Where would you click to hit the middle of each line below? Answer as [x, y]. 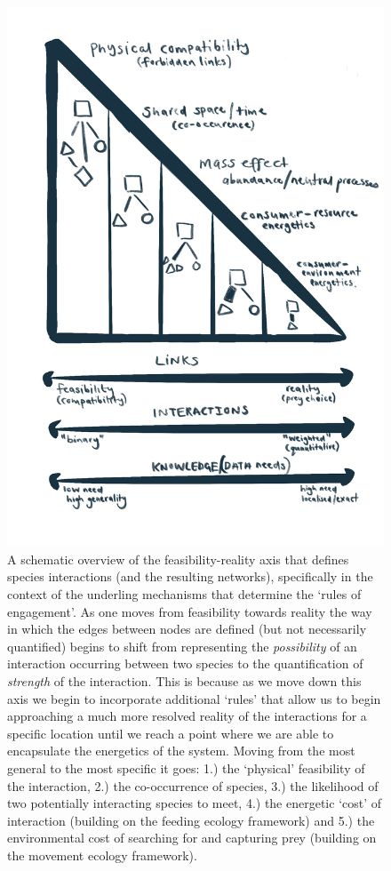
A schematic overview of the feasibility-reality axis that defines [178, 559]
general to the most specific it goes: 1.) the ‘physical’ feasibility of [186, 767]
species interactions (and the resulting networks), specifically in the [190, 576]
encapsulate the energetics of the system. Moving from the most [181, 751]
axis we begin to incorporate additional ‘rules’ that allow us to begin [194, 698]
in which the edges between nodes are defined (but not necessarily [187, 629]
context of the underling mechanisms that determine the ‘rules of [184, 594]
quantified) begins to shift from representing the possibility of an [182, 646]
